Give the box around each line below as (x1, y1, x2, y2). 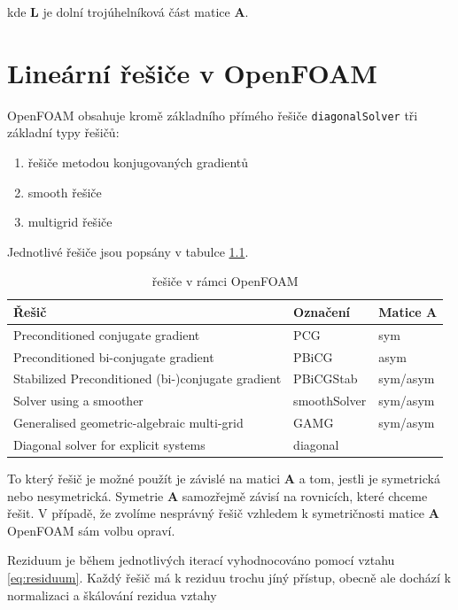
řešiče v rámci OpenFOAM (151, 272, 299, 290)
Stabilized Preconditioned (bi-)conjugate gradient (13, 369, 282, 388)
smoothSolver (293, 391, 367, 410)
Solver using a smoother (13, 391, 144, 410)
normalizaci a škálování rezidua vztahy (7, 585, 217, 604)
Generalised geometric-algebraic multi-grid (13, 413, 244, 432)
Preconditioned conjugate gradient (13, 325, 200, 344)
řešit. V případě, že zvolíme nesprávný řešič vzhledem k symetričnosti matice (7, 504, 425, 522)
